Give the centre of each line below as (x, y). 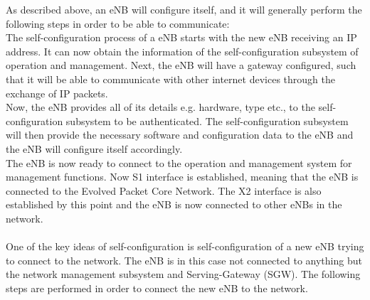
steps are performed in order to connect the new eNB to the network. (157, 288)
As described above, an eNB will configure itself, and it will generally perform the (184, 9)
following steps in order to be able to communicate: (118, 23)
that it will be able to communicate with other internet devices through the (170, 79)
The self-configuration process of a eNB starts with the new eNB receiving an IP (181, 37)
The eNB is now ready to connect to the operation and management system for (179, 162)
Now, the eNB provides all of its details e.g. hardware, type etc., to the (160, 107)
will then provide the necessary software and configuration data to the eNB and (180, 135)
